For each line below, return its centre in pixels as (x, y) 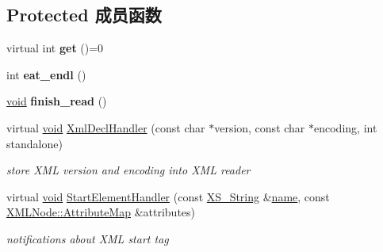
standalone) (34, 143)
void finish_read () (57, 101)
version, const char (260, 127)
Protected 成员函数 (84, 15)
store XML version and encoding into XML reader (128, 170)
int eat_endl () (46, 74)
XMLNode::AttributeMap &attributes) (101, 212)
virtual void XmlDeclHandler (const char (106, 127)
